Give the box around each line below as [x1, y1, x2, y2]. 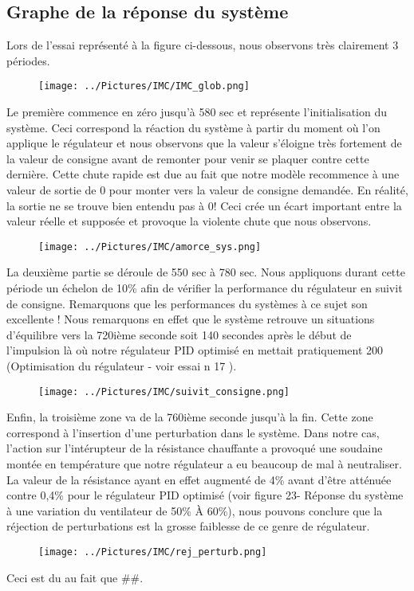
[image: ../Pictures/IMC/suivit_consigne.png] [38, 386, 290, 397]
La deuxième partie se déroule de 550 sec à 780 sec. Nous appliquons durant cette [6, 264, 405, 280]
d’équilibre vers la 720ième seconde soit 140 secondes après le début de [6, 326, 352, 342]
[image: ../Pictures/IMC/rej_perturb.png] [38, 546, 267, 558]
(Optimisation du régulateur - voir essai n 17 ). [6, 358, 237, 374]
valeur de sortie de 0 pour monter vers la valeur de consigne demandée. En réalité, [6, 182, 408, 198]
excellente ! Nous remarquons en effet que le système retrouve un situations [6, 311, 375, 327]
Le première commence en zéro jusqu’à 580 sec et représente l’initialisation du [6, 104, 388, 120]
